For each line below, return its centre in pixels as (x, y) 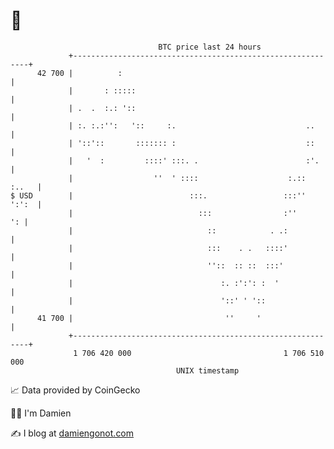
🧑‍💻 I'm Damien (41, 413)
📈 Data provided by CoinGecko (75, 390)
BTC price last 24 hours (210, 47)
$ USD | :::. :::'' (158, 195)
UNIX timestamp (207, 370)
